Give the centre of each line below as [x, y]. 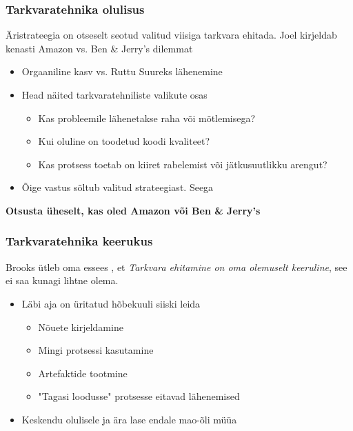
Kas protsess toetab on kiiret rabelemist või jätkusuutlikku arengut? [183, 164]
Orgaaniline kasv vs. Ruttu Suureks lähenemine [122, 71]
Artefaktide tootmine [83, 373]
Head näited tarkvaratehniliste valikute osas [114, 94]
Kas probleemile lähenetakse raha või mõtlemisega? [147, 118]
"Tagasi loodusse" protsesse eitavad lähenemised [139, 396]
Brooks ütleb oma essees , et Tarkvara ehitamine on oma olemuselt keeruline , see [176, 267]
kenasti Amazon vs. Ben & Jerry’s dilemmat [99, 48]
